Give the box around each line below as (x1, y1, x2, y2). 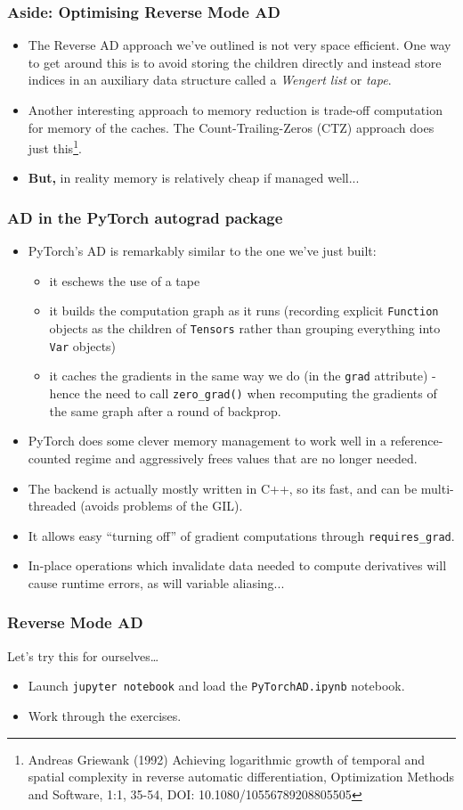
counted (28, 448, 71, 467)
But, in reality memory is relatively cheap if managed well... (28, 168, 360, 187)
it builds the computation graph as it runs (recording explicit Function (49, 301, 439, 320)
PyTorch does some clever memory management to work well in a (28, 431, 386, 450)
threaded (28, 496, 77, 515)
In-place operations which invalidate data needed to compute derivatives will (28, 556, 447, 575)
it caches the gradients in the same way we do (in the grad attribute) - (49, 366, 436, 385)
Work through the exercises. (28, 707, 182, 724)
